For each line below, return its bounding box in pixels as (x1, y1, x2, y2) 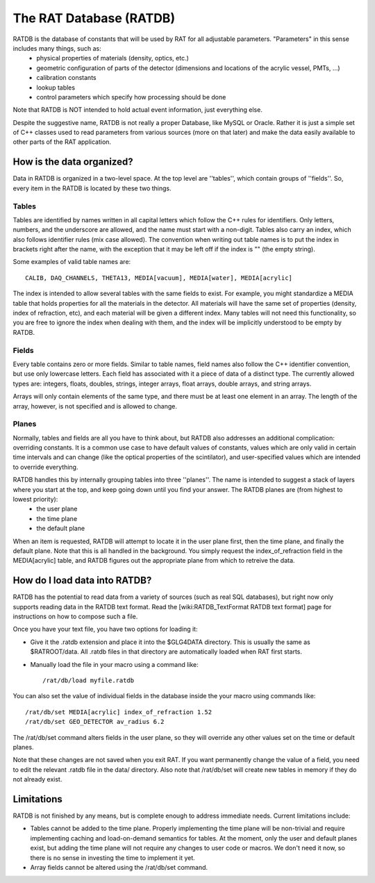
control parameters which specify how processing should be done (36, 92, 226, 101)
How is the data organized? (12, 156, 133, 168)
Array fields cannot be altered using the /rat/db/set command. (30, 863, 208, 871)
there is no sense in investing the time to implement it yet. (30, 853, 196, 861)
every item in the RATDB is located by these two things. (12, 184, 172, 192)
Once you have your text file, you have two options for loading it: (12, 625, 198, 634)
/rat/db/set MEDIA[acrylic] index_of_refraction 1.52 (25, 708, 212, 716)
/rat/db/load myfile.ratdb (42, 676, 135, 684)
